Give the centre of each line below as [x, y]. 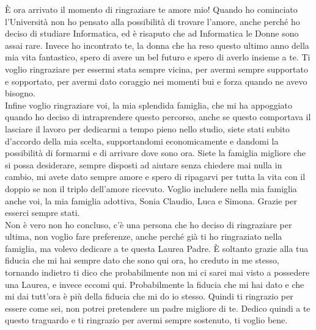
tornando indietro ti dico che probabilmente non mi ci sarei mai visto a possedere [157, 272]
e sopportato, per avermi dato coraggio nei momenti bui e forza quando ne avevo [156, 81]
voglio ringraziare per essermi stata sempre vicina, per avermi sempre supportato [156, 69]
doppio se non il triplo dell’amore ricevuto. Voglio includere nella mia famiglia [151, 188]
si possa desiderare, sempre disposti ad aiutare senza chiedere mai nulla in [144, 164]
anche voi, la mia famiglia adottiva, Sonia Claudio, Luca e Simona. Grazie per [151, 200]
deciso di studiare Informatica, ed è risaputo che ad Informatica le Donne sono [152, 33]
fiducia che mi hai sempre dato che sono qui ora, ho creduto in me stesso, [142, 260]
